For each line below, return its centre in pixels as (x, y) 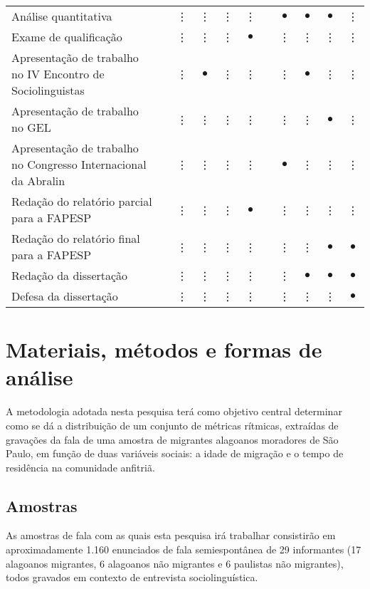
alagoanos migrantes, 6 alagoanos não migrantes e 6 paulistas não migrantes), (175, 563)
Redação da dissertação (70, 275)
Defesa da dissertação (65, 296)
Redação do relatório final (76, 238)
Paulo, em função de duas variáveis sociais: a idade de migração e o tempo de (175, 453)
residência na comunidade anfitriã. (80, 467)
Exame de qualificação (67, 37)
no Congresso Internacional (79, 164)
